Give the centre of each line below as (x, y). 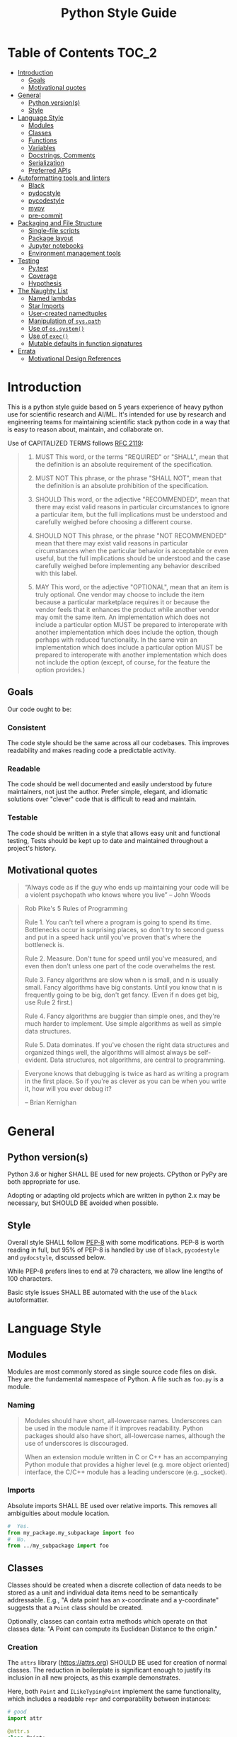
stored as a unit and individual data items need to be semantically (103, 1592)
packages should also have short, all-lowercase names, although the (125, 1435)
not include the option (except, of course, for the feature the (123, 662)
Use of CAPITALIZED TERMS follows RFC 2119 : (75, 443)
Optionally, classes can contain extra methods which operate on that (107, 1622)
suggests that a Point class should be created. (75, 1608)
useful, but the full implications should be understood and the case (133, 558)
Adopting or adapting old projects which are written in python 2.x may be (114, 1196)
